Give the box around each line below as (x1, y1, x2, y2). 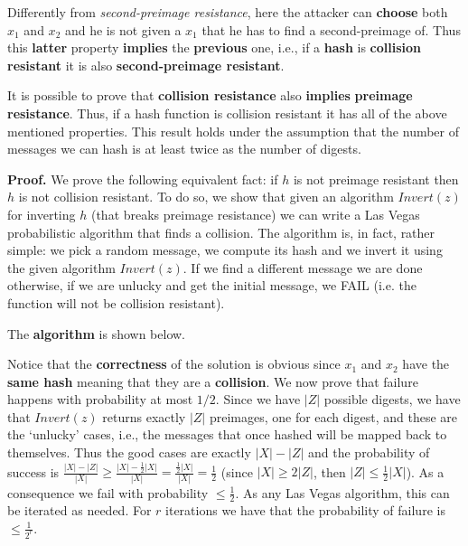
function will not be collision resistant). (7, 293, 225, 312)
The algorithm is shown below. (7, 324, 185, 343)
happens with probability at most (7, 390, 193, 409)
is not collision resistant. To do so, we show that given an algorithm (18, 187, 394, 206)
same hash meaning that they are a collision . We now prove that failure (7, 372, 418, 391)
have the (402, 354, 450, 373)
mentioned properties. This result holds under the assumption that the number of (7, 121, 460, 140)
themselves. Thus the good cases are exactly (7, 443, 251, 462)
